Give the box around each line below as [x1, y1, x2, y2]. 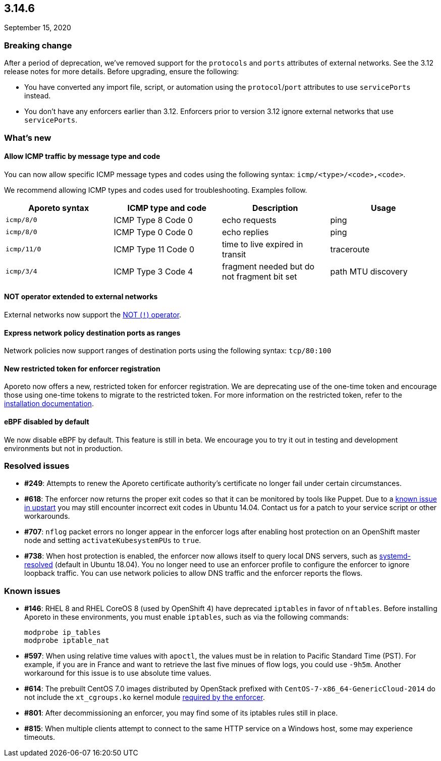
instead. [24, 91, 51, 100]
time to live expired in [222, 239, 303, 249]
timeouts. [24, 733, 55, 742]
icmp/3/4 [6, 267, 37, 276]
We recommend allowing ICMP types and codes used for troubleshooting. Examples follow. [4, 185, 307, 194]
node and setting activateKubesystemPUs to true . [24, 536, 201, 545]
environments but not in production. [4, 444, 123, 453]
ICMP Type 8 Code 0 [114, 214, 193, 225]
